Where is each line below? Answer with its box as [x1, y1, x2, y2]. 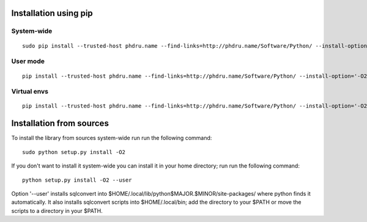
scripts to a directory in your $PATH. [11, 207, 103, 214]
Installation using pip [11, 8, 93, 18]
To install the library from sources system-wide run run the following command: [11, 135, 212, 142]
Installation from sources [11, 118, 109, 128]
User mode [11, 57, 45, 65]
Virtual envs [11, 87, 49, 96]
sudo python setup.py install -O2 [22, 149, 125, 155]
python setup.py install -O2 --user [22, 176, 132, 183]
